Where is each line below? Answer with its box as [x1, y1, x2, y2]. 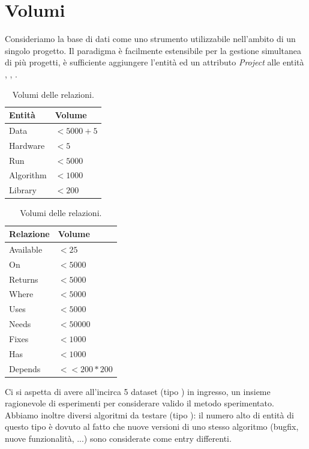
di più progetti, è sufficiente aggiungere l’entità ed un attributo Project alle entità [5, 56, 304, 68]
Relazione [9, 228, 50, 240]
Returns [9, 273, 38, 285]
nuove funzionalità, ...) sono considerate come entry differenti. [5, 432, 232, 445]
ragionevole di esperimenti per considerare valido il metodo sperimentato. [5, 397, 274, 409]
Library [9, 184, 37, 196]
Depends [9, 362, 41, 375]
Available [9, 243, 43, 255]
